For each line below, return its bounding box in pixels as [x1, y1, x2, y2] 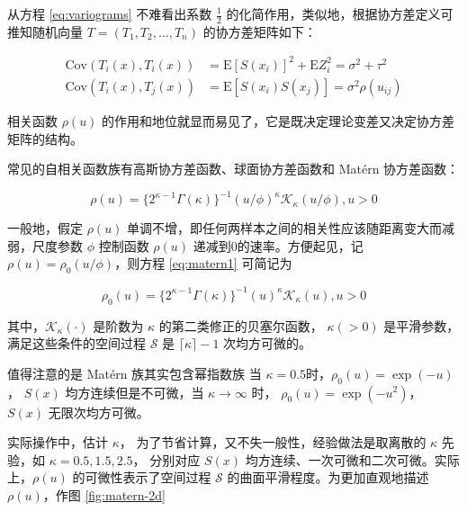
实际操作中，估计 [7, 433, 108, 452]
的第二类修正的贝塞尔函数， [158, 316, 323, 335]
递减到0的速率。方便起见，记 [193, 236, 364, 255]
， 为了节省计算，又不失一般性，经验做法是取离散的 [119, 433, 427, 452]
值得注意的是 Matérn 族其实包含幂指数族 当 [7, 363, 262, 382]
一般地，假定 [7, 219, 83, 238]
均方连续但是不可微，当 [65, 382, 204, 401]
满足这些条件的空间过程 [7, 334, 146, 353]
